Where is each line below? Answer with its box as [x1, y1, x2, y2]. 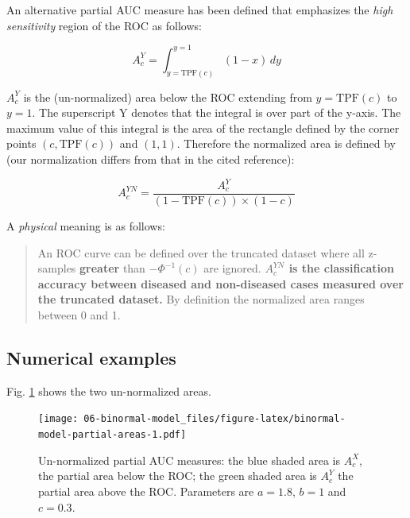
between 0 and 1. [37, 307, 121, 323]
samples [37, 260, 76, 276]
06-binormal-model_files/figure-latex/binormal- [83, 413, 346, 425]
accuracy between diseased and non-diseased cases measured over [37, 275, 404, 292]
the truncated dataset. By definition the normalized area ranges [37, 291, 365, 307]
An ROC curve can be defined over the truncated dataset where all [37, 244, 365, 261]
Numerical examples [6, 346, 176, 370]
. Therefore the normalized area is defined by [176, 135, 396, 152]
